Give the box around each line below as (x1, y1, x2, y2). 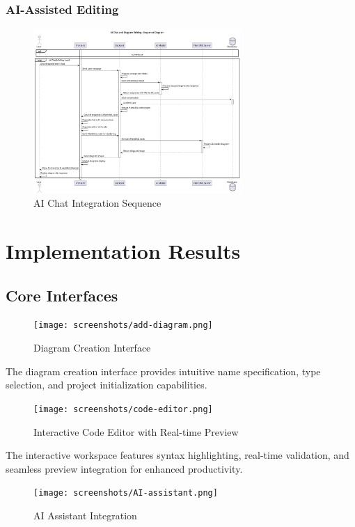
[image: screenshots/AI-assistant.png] (33, 488, 218, 498)
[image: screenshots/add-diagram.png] (33, 320, 213, 331)
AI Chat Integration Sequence (33, 196, 161, 210)
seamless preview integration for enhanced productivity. (6, 461, 243, 475)
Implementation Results (6, 237, 241, 265)
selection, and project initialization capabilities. (6, 377, 207, 392)
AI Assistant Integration (33, 508, 137, 523)
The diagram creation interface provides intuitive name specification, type (6, 363, 321, 378)
